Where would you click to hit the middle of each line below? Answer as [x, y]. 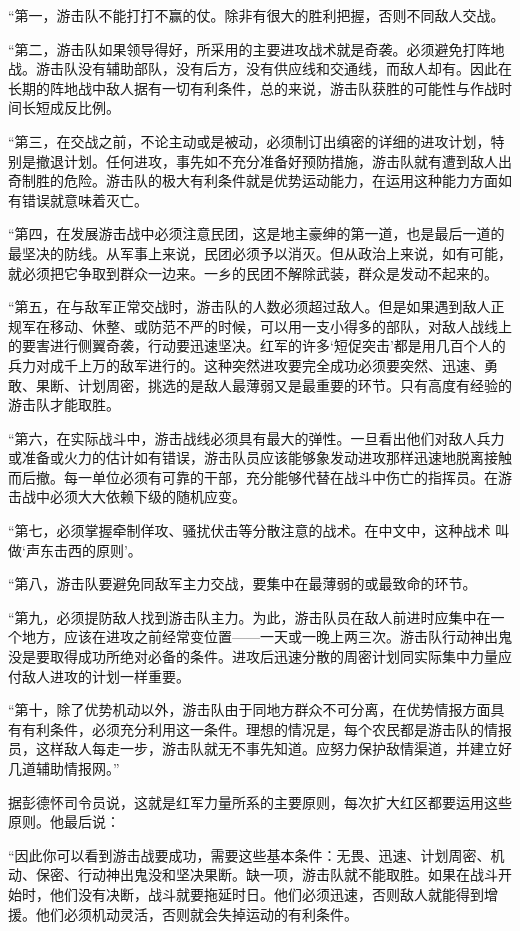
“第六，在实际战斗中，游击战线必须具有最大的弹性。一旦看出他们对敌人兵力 [256, 437]
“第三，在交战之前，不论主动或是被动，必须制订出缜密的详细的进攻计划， [249, 140]
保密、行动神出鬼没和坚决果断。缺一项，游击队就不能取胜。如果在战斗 [266, 874]
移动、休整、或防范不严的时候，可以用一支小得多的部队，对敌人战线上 [280, 325]
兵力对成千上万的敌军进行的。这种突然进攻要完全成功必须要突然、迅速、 [246, 364]
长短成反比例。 [70, 107]
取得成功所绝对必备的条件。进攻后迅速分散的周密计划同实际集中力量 [273, 656]
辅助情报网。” [77, 768]
